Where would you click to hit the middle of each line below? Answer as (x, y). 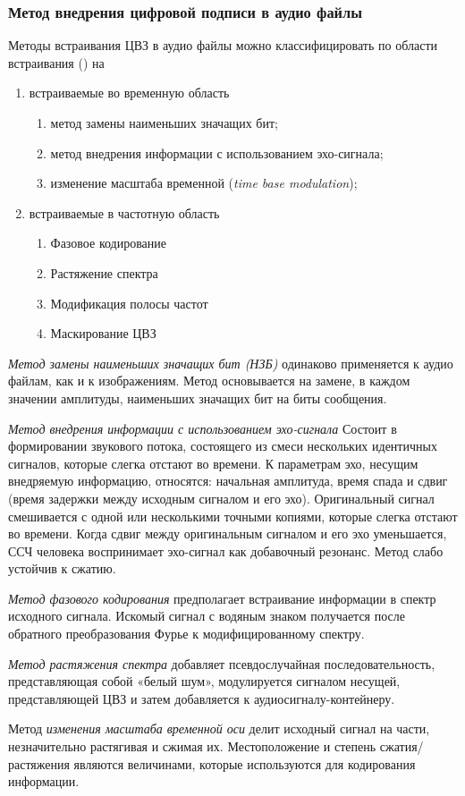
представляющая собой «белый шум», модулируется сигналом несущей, (204, 681)
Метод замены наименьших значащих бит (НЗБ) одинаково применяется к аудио (231, 363)
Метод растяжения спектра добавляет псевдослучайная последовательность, (222, 663)
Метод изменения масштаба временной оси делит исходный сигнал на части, (219, 728)
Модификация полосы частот (129, 303)
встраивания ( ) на (56, 62)
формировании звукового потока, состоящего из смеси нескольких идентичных (223, 446)
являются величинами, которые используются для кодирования (245, 763)
